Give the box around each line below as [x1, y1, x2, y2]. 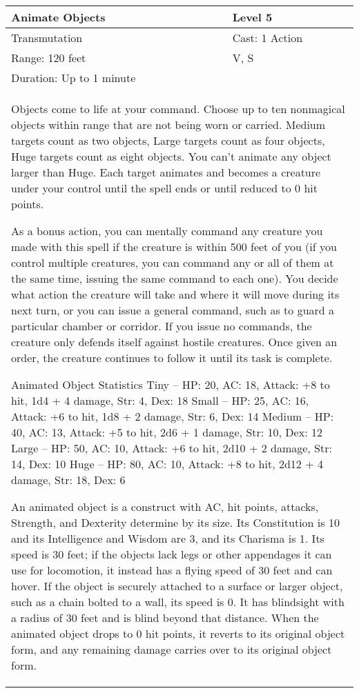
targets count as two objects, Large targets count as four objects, [11, 132, 325, 148]
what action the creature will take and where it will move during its [11, 286, 340, 302]
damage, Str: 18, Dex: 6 [11, 472, 126, 488]
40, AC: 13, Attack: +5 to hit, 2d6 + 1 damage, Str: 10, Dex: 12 [11, 424, 322, 440]
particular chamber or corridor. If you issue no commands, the [11, 318, 312, 334]
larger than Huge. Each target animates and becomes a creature [11, 164, 321, 180]
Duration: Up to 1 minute [11, 70, 136, 86]
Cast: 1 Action [232, 30, 303, 46]
